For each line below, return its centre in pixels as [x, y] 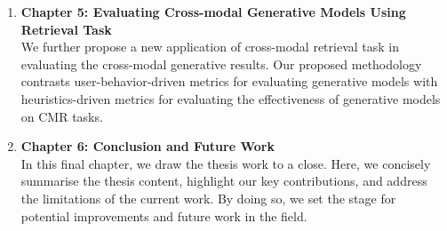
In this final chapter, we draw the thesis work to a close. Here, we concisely [226, 163]
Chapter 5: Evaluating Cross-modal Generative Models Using [213, 12]
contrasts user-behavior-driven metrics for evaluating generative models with [229, 81]
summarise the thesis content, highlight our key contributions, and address [224, 181]
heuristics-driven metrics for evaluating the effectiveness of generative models [231, 98]
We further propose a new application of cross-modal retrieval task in [210, 47]
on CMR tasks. [62, 116]
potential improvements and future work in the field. [164, 215]
